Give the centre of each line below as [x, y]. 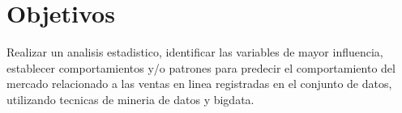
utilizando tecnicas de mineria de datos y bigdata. [130, 99]
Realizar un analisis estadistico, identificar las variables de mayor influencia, [195, 52]
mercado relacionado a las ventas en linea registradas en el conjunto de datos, [199, 84]
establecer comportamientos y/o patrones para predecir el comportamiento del [201, 67]
